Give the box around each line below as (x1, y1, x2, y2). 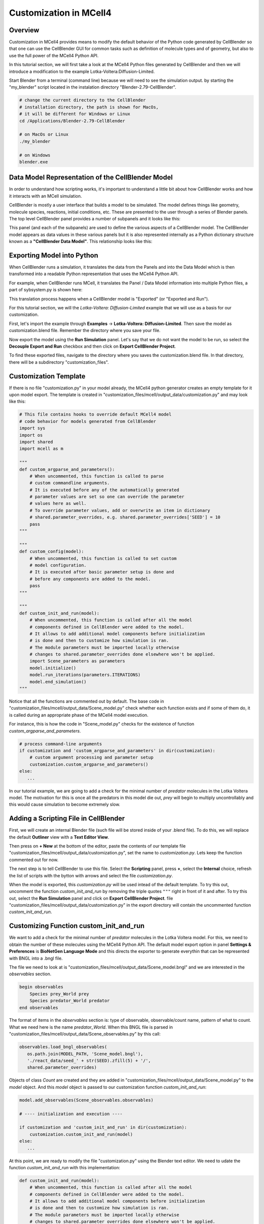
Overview (9, 26, 40, 34)
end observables (19, 1005, 59, 1011)
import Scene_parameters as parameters (29, 659, 126, 664)
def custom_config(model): (19, 549, 84, 554)
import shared (19, 439, 53, 445)
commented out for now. (9, 857, 59, 863)
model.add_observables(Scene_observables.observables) (19, 1097, 154, 1103)
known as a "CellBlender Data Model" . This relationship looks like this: (9, 238, 153, 244)
